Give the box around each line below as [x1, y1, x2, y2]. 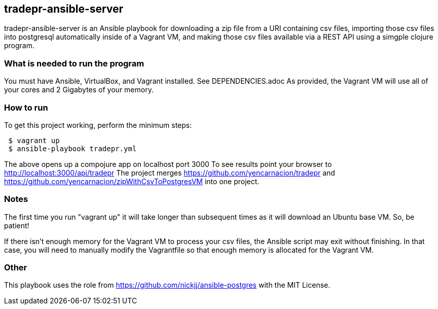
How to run [4, 102, 48, 113]
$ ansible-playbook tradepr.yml [8, 144, 137, 153]
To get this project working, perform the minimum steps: [4, 120, 192, 129]
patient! [4, 221, 29, 230]
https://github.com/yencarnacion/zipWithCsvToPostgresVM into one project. [4, 177, 260, 186]
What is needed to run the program [4, 58, 144, 68]
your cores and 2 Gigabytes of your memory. [4, 85, 154, 94]
